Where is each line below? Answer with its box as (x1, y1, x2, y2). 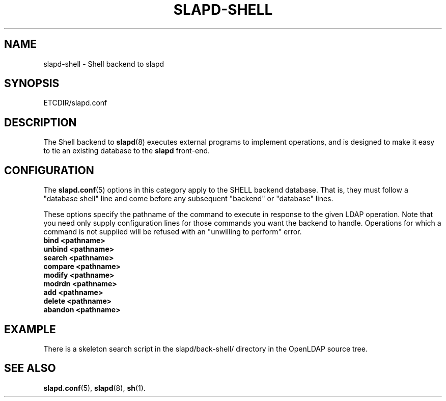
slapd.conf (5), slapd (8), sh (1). (43, 383, 146, 392)
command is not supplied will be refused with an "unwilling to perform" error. (43, 227, 302, 236)
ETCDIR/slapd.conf (43, 98, 107, 108)
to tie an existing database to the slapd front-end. (43, 146, 210, 155)
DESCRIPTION (4, 116, 77, 129)
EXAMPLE (4, 323, 56, 336)
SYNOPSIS (4, 77, 60, 90)
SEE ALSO (4, 362, 56, 375)
